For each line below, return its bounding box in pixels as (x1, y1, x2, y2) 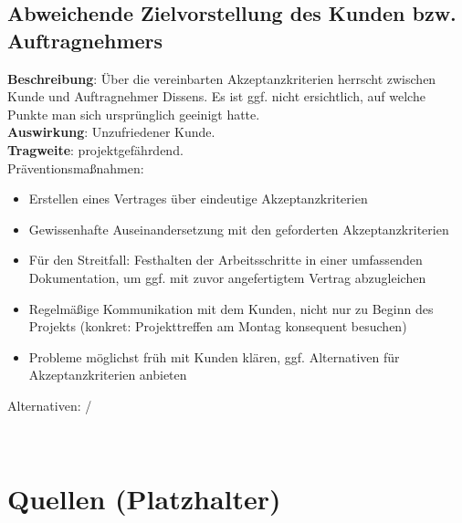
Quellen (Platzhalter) (7, 480, 281, 518)
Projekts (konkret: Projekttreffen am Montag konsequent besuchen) (28, 317, 407, 336)
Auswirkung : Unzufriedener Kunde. (7, 122, 215, 141)
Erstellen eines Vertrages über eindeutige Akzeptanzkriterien (28, 189, 368, 208)
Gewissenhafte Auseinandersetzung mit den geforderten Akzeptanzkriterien (28, 219, 449, 238)
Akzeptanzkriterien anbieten (28, 365, 187, 384)
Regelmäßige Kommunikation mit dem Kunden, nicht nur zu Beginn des (28, 298, 434, 318)
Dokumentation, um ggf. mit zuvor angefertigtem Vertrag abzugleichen (28, 267, 426, 287)
